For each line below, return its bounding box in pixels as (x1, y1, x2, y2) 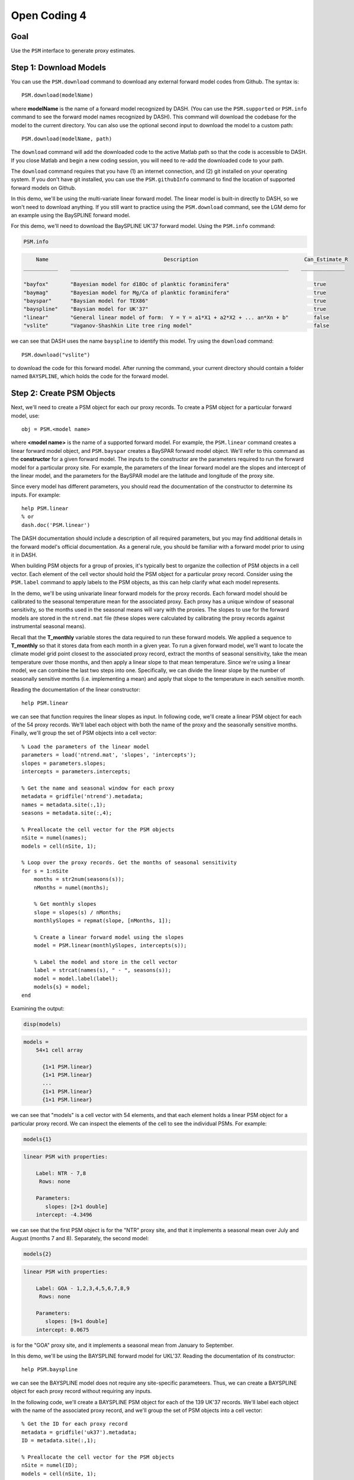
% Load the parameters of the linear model (21, 743, 150, 750)
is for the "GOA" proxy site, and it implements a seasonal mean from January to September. (11, 1341, 234, 1349)
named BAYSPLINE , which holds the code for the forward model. (11, 373, 169, 380)
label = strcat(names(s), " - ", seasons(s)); (33, 967, 172, 974)
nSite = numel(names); (21, 835, 88, 841)
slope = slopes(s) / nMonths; (33, 909, 121, 916)
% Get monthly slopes (33, 900, 97, 908)
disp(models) (23, 1021, 62, 1027)
